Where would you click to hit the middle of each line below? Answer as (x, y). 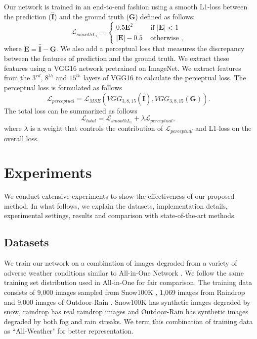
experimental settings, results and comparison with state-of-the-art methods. (120, 215)
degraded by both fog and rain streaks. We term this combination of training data (128, 321)
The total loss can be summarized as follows (71, 110)
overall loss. (21, 138)
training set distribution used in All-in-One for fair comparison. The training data (128, 282)
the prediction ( (28, 16)
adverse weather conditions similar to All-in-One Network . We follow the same (124, 272)
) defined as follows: (165, 16)
